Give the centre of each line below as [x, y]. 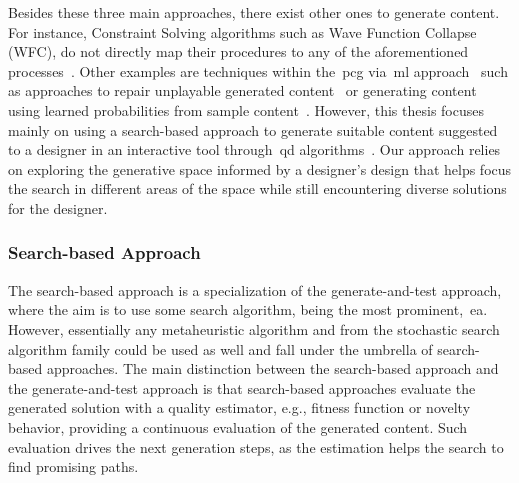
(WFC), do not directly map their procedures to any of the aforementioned [238, 51]
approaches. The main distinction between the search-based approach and [272, 368]
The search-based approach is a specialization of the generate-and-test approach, [255, 289]
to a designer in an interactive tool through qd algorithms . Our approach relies [254, 149]
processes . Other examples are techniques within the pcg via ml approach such [258, 70]
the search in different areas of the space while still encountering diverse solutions [257, 188]
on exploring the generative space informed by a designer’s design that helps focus [260, 168]
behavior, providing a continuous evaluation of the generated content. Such [238, 426]
